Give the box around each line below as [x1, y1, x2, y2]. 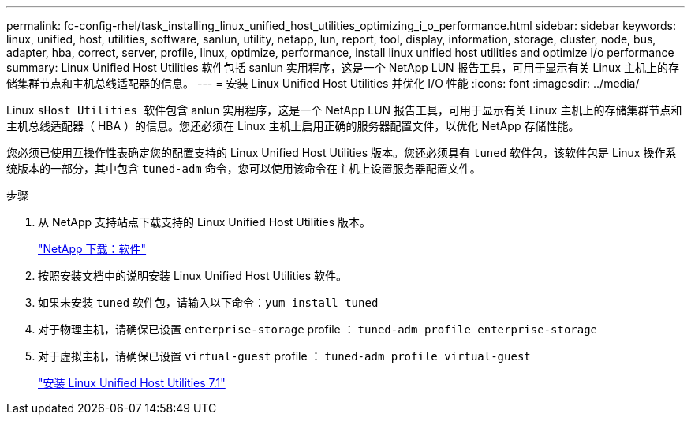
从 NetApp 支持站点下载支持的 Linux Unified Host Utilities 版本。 [38, 215, 372, 229]
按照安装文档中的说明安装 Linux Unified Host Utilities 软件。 [38, 269, 348, 282]
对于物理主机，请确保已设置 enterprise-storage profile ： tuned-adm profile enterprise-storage [38, 322, 598, 336]
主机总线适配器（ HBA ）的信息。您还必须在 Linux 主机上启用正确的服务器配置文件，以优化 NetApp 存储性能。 [6, 119, 580, 132]
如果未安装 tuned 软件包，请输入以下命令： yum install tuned [38, 296, 379, 309]
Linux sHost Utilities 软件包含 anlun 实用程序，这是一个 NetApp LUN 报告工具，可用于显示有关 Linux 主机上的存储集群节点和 [6, 103, 682, 117]
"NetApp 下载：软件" [38, 242, 147, 255]
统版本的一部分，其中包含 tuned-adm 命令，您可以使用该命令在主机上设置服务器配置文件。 [6, 162, 481, 175]
